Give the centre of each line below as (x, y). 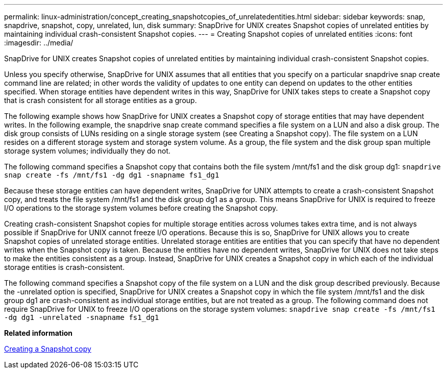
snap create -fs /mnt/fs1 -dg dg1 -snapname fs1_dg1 (112, 175)
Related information (39, 333)
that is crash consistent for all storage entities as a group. (101, 100)
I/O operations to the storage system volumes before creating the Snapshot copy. (141, 208)
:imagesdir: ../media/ (39, 43)
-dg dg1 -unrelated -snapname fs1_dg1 (82, 317)
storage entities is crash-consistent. (65, 267)
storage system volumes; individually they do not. (88, 151)
